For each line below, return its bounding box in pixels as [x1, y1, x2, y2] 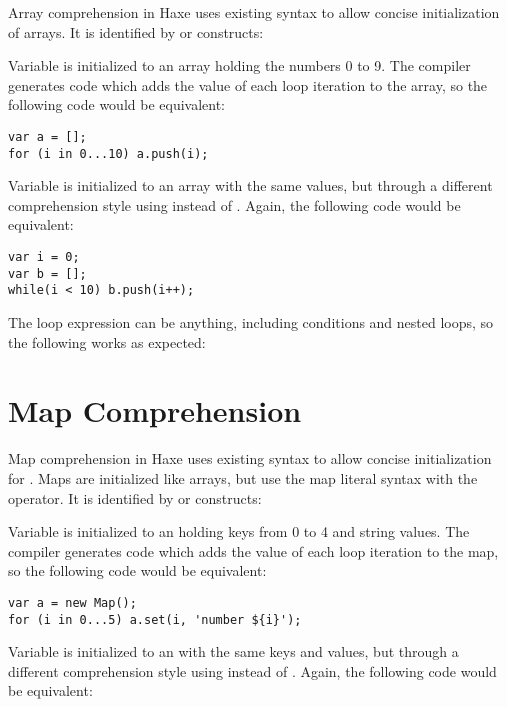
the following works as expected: [8, 331, 206, 352]
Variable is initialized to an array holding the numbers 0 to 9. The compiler [8, 55, 471, 76]
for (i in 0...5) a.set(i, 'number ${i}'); [8, 612, 302, 627]
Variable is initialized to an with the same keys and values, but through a [8, 641, 459, 662]
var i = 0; [8, 250, 80, 265]
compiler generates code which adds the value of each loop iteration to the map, [8, 540, 499, 561]
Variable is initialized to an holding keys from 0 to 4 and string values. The [8, 521, 470, 542]
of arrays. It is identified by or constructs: [8, 21, 264, 42]
